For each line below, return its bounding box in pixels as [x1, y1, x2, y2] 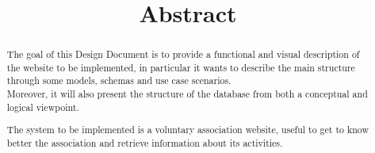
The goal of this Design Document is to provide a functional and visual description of [6, 48, 360, 61]
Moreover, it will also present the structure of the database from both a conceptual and [6, 87, 368, 101]
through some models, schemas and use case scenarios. [6, 74, 232, 87]
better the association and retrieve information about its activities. [6, 136, 283, 149]
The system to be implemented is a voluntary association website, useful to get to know [6, 123, 369, 136]
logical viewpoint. [6, 100, 79, 113]
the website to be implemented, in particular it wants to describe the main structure [6, 60, 355, 74]
